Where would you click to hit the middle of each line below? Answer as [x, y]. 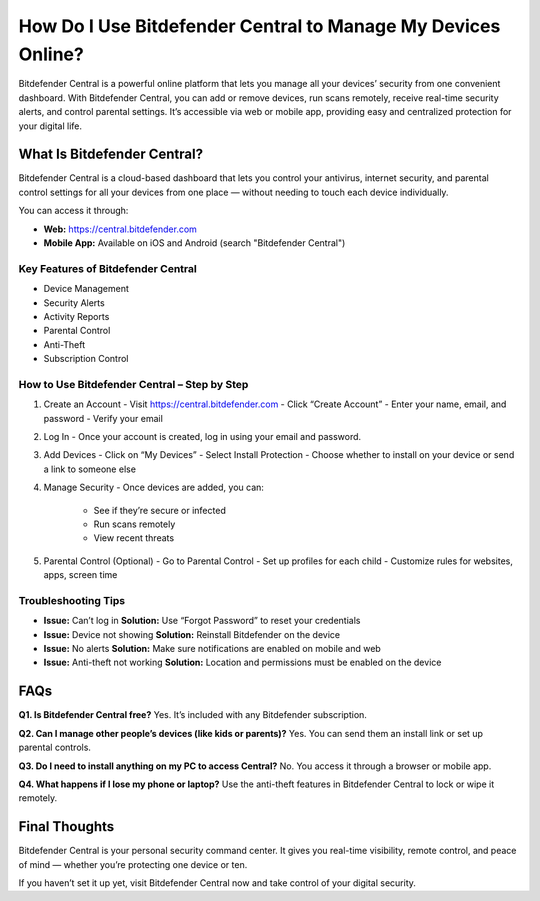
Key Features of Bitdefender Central [107, 268]
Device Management [86, 289]
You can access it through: [73, 211]
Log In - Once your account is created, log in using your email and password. [202, 436]
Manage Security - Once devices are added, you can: [154, 487]
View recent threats [134, 538]
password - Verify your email [103, 418]
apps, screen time [80, 575]
